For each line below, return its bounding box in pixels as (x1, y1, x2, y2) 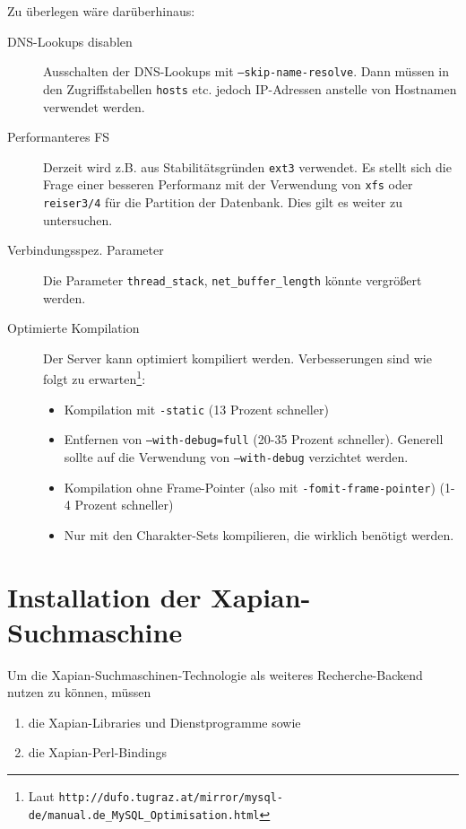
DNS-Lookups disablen (7, 31, 133, 50)
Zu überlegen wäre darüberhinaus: (7, 2, 195, 20)
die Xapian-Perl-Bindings (28, 743, 167, 762)
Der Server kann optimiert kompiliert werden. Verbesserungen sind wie (43, 348, 432, 367)
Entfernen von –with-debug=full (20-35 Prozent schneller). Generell (64, 430, 444, 449)
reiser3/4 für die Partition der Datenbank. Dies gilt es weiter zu (43, 193, 402, 211)
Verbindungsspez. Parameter (7, 240, 164, 259)
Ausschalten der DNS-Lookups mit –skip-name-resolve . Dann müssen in (43, 62, 450, 81)
